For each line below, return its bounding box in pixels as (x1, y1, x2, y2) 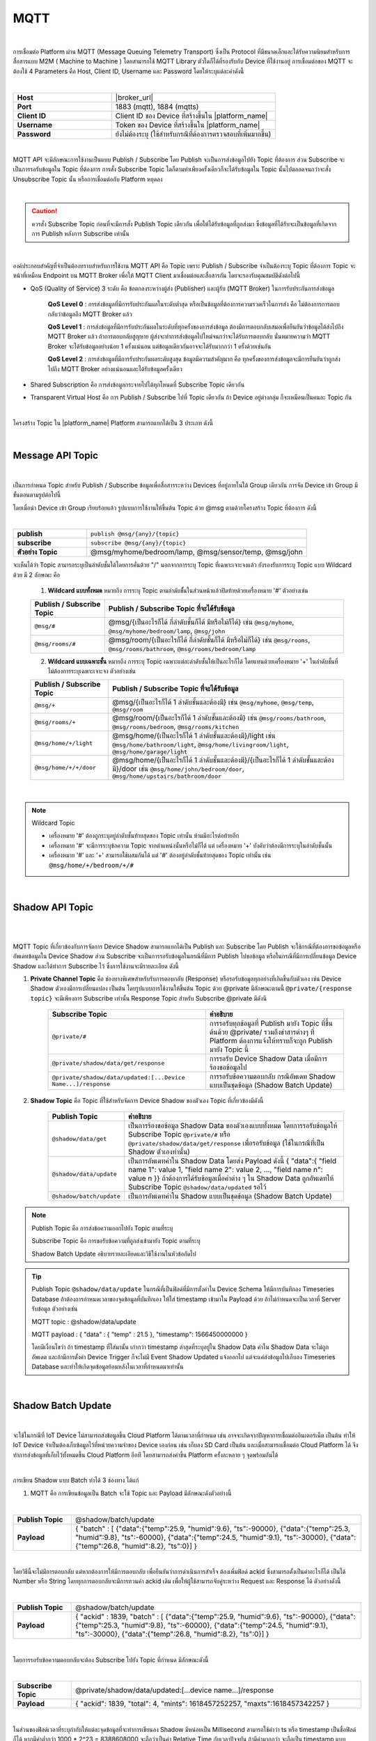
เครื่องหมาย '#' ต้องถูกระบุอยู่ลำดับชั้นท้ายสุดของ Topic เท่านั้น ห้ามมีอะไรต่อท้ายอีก (49, 832, 240, 840)
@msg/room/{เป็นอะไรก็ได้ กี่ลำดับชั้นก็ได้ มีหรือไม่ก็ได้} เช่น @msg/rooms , (108, 634, 311, 644)
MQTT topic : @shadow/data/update (31, 1317, 136, 1326)
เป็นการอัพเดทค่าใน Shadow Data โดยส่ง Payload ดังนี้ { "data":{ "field (127, 1156, 337, 1166)
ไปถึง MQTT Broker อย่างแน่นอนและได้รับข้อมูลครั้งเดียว (47, 364, 182, 373)
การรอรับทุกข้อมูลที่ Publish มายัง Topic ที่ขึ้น (209, 1019, 334, 1029)
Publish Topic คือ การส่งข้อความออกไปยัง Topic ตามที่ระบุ (31, 1224, 173, 1232)
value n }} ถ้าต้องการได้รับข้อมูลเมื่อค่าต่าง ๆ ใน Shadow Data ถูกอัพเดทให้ (127, 1173, 334, 1183)
